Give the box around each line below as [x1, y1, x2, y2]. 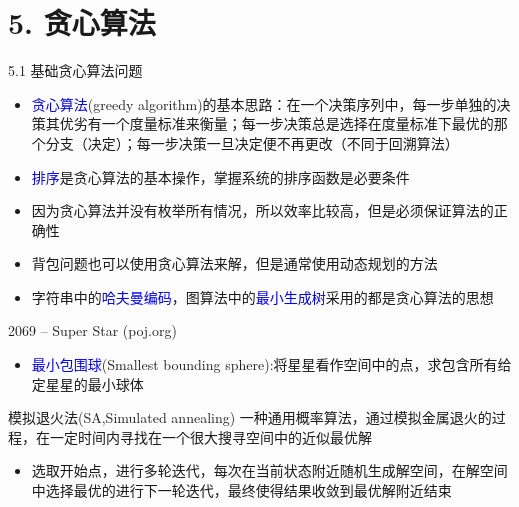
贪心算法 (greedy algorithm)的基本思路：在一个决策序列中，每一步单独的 [31, 93, 497, 114]
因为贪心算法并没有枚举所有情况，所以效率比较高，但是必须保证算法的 [31, 200, 494, 221]
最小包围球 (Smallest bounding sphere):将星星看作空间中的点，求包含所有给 [31, 354, 512, 375]
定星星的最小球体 [31, 373, 144, 394]
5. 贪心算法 [8, 2, 156, 43]
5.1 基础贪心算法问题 [8, 60, 143, 81]
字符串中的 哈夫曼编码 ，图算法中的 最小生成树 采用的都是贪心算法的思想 [31, 286, 494, 307]
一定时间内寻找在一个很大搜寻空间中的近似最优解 [49, 426, 372, 447]
